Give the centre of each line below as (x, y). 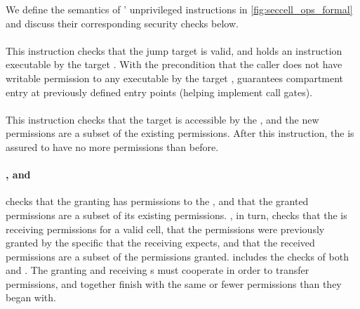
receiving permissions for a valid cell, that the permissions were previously (165, 229)
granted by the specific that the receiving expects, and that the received (160, 243)
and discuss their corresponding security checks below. (122, 23)
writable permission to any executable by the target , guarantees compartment (175, 78)
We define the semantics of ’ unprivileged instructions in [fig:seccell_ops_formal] (179, 9)
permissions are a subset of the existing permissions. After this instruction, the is (180, 133)
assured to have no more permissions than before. (112, 146)
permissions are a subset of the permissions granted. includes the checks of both (177, 256)
